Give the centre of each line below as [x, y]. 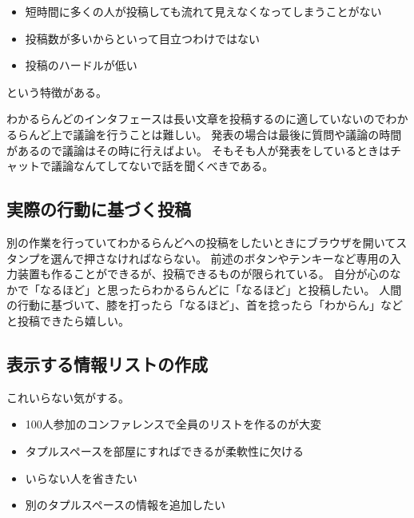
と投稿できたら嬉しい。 [68, 320]
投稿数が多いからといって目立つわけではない [143, 38]
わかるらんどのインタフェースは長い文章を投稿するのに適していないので [196, 119]
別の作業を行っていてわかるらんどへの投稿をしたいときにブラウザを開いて [201, 242]
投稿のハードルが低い [81, 65]
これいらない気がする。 [68, 397]
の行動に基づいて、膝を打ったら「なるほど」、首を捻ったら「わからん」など [205, 305]
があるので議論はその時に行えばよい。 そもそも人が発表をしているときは [198, 150]
